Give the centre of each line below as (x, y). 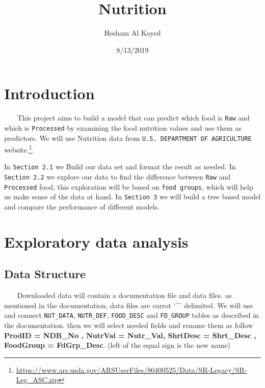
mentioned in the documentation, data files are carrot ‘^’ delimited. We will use (129, 305)
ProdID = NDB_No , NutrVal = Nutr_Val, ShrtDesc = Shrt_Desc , (130, 335)
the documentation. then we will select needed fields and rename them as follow (129, 325)
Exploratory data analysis (96, 241)
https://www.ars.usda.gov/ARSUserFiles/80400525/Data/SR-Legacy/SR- (131, 369)
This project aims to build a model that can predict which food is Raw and (133, 118)
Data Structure (45, 274)
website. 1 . (19, 149)
